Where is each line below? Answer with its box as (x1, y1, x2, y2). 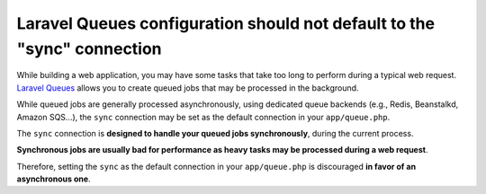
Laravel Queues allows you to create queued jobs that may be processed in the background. (16, 82, 359, 93)
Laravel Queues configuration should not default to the (16, 13, 436, 33)
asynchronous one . (16, 173, 91, 184)
